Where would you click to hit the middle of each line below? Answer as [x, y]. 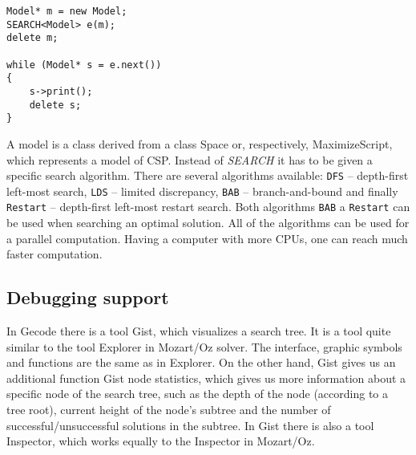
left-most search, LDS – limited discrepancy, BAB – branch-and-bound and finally [202, 191]
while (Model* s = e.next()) [84, 65]
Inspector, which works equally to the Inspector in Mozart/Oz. [161, 441]
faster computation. [55, 254]
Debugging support [88, 297]
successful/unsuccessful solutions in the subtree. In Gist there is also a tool [190, 425]
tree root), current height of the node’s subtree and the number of [169, 410]
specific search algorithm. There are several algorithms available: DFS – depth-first [208, 175]
